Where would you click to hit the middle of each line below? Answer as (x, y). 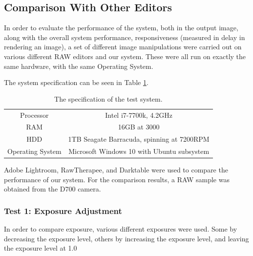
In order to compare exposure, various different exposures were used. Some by (121, 229)
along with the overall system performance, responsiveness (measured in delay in (125, 37)
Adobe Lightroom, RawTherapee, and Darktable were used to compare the (116, 170)
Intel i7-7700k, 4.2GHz (139, 115)
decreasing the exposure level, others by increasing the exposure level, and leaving (126, 238)
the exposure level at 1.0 (41, 248)
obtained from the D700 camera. (53, 189)
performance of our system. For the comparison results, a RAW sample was (117, 179)
